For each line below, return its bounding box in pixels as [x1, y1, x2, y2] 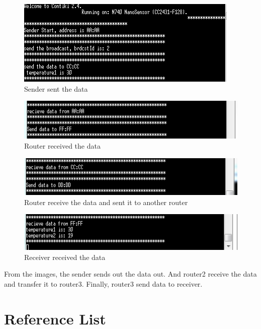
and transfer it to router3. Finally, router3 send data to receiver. [4, 278, 203, 289]
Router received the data [24, 141, 101, 151]
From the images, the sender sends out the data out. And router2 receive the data [4, 269, 257, 279]
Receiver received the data [24, 251, 106, 262]
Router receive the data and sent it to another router [24, 196, 188, 207]
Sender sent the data [24, 83, 88, 94]
